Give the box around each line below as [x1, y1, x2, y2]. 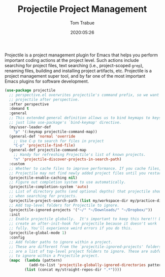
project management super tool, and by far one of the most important [4, 73, 146, 79]
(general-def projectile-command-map [9, 147, 87, 153]
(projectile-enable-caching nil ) [9, 175, 78, 180]
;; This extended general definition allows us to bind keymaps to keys [9, 115, 162, 121]
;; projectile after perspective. [9, 97, 80, 102]
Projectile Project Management [17, 3, 147, 15]
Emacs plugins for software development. [4, 78, 89, 84]
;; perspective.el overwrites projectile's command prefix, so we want [9, 92, 160, 97]
